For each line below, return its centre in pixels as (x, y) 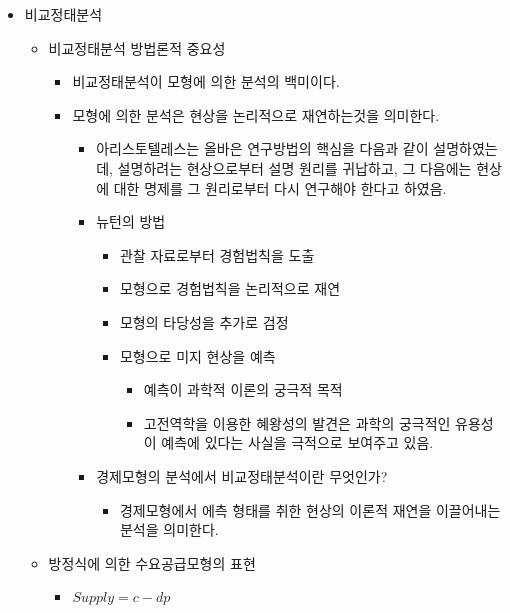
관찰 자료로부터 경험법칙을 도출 (217, 254)
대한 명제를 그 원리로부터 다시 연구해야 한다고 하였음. (280, 187)
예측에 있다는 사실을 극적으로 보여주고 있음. (297, 442)
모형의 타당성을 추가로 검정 (204, 321)
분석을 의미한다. (169, 529)
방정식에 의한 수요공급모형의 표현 (152, 562)
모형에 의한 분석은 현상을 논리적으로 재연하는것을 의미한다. (256, 114)
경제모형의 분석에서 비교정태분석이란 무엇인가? (242, 475)
